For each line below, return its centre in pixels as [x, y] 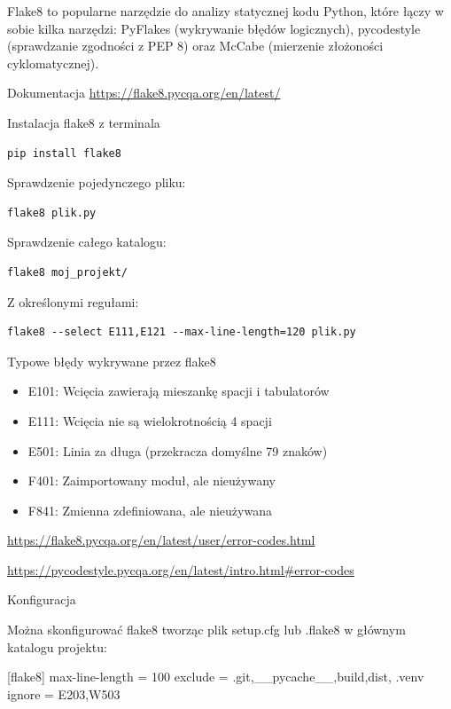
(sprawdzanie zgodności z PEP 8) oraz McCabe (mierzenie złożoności [195, 46]
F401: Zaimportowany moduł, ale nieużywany [152, 481]
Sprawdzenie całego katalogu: [87, 242]
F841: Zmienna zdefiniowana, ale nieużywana [150, 510]
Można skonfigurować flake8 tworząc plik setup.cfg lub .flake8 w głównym [206, 630]
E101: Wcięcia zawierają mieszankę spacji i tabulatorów [179, 391]
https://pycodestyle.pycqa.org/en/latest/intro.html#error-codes [181, 569]
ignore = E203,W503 [64, 693]
